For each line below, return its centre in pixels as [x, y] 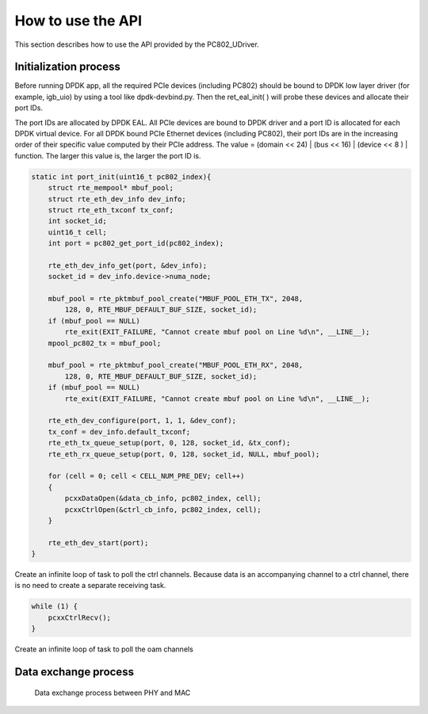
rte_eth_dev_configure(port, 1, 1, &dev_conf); [142, 421]
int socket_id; [77, 221]
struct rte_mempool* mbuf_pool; [111, 188]
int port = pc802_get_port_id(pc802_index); [136, 243]
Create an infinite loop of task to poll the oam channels [104, 649]
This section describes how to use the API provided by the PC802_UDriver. [137, 44]
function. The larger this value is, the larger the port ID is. [108, 155]
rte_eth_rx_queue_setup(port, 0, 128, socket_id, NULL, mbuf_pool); [184, 454]
